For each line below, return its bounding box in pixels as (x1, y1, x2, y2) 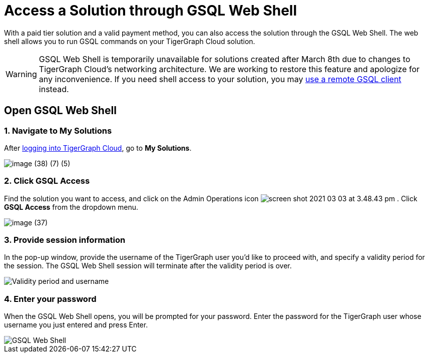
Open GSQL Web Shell (4, 104, 117, 117)
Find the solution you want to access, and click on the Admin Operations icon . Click (4, 194, 417, 203)
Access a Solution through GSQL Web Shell (4, 2, 297, 19)
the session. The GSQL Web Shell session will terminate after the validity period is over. (4, 261, 292, 270)
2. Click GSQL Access (4, 176, 90, 186)
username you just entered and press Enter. (4, 320, 148, 329)
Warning (6, 69, 37, 79)
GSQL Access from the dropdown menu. (4, 202, 139, 211)
